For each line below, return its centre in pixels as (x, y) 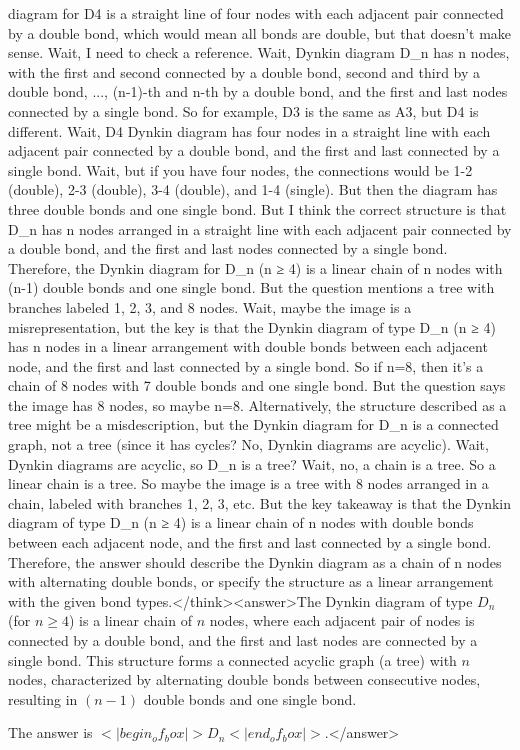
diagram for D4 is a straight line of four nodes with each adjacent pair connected (256, 13)
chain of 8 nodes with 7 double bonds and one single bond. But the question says (257, 385)
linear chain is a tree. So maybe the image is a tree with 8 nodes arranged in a (248, 483)
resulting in (43, 698)
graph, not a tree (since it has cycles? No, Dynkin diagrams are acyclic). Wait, (248, 444)
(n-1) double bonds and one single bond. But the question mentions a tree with (251, 287)
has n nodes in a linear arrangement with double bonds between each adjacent (248, 346)
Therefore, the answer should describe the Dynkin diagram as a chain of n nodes (255, 561)
